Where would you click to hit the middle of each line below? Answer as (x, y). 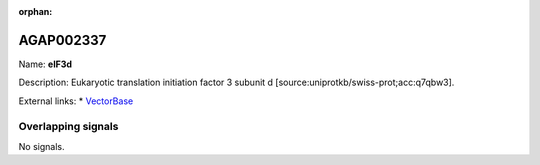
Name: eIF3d (45, 64)
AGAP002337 (62, 40)
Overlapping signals (68, 127)
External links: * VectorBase (76, 101)
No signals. (41, 146)
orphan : (35, 11)
